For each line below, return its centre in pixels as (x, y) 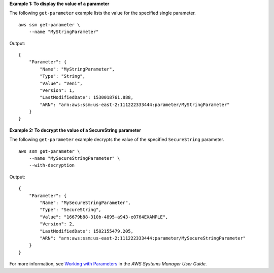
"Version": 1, (57, 90)
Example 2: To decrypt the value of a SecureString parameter (75, 130)
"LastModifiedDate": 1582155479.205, (87, 231)
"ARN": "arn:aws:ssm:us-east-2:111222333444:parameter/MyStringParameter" (135, 105)
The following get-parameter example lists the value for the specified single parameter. (103, 13)
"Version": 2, (57, 224)
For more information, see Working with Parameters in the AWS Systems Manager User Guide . (108, 264)
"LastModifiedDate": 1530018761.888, (87, 97)
